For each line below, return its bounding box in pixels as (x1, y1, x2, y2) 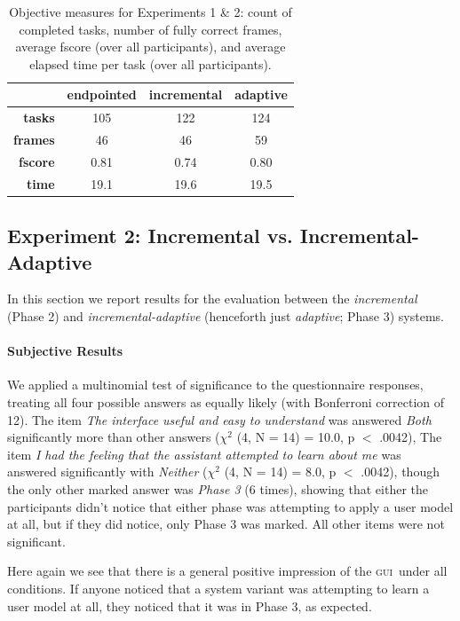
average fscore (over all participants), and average (15, 37, 286, 56)
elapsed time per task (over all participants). (29, 54, 272, 73)
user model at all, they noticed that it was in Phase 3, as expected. (7, 596, 372, 615)
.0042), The (379, 428, 442, 446)
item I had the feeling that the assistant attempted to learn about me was (7, 444, 401, 463)
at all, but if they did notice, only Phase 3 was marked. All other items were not (7, 515, 445, 533)
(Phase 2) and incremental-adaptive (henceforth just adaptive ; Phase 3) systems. (7, 307, 445, 326)
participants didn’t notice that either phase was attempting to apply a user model (7, 497, 454, 515)
